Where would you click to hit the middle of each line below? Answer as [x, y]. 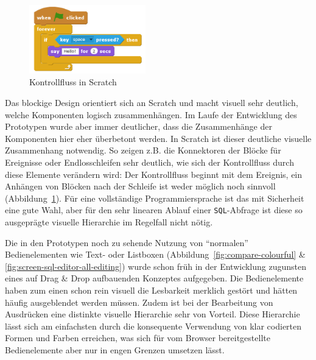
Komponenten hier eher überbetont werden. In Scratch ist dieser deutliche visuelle [158, 138]
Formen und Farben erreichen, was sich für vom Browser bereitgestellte [138, 338]
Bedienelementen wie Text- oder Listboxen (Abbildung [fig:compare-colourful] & [155, 254]
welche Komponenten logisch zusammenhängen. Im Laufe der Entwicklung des [151, 114]
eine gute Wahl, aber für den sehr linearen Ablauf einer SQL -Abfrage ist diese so [154, 210]
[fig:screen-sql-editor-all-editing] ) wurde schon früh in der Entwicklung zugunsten [156, 266]
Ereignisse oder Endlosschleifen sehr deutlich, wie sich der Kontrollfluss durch [149, 162]
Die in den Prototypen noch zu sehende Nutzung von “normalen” [127, 242]
